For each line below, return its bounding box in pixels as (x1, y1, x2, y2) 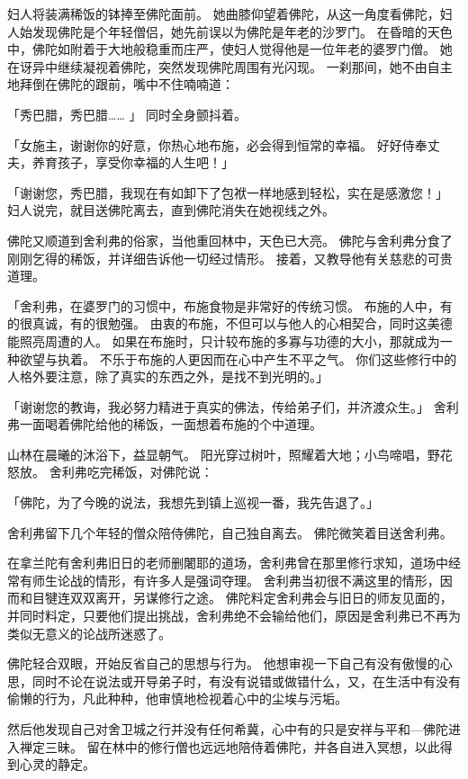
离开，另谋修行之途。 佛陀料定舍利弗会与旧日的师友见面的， (94, 588, 453, 607)
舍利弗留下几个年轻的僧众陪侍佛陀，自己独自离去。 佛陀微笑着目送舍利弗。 (7, 523, 453, 542)
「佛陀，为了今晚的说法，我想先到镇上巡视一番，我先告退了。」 (7, 493, 379, 512)
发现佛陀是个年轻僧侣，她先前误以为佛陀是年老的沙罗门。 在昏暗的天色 (31, 22, 453, 40)
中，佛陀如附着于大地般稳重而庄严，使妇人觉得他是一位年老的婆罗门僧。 (7, 40, 436, 58)
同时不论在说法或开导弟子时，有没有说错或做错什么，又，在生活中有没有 (31, 671, 461, 690)
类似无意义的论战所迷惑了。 (7, 623, 171, 642)
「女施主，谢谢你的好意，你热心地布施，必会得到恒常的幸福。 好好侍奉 (7, 135, 427, 154)
